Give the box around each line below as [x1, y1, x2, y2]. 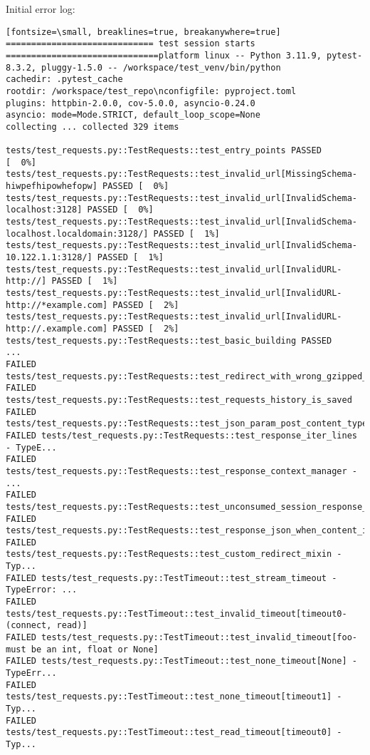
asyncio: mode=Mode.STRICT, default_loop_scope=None [6, 110, 260, 120]
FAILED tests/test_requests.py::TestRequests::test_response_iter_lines [6, 430, 357, 441]
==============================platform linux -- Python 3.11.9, [6, 50, 322, 61]
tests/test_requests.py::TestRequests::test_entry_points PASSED [6, 145, 322, 156]
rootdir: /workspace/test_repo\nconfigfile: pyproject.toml [6, 86, 297, 96]
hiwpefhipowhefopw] [6, 181, 97, 192]
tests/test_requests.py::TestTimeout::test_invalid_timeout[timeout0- [6, 608, 347, 619]
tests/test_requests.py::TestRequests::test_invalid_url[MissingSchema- [6, 169, 357, 180]
